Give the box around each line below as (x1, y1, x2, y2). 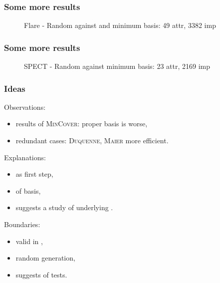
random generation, (15, 253, 75, 263)
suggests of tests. (15, 269, 67, 280)
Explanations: (4, 152, 46, 162)
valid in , (15, 236, 43, 246)
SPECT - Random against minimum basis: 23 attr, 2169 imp (24, 61, 211, 71)
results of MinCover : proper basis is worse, (15, 118, 148, 129)
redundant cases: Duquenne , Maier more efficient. (15, 135, 169, 146)
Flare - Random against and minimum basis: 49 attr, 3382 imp (24, 20, 216, 30)
